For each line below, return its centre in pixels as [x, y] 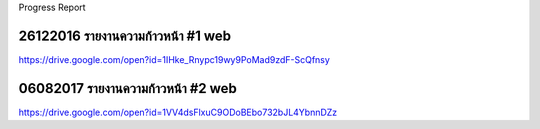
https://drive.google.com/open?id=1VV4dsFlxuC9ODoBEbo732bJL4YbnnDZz [178, 112]
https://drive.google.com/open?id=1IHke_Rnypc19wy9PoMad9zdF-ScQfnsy [174, 59]
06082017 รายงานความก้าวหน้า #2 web [127, 88]
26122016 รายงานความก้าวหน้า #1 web [125, 35]
